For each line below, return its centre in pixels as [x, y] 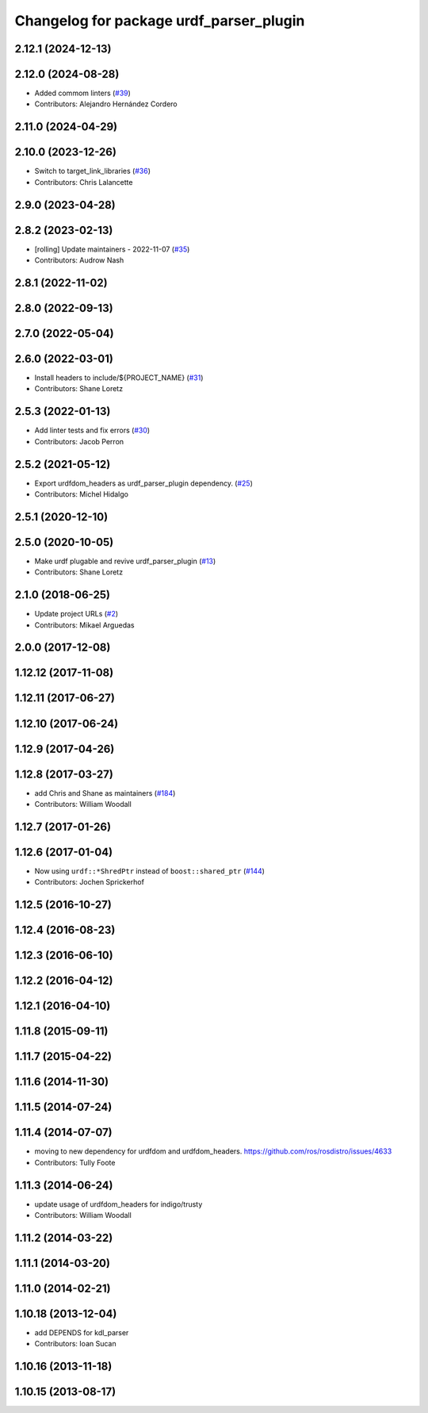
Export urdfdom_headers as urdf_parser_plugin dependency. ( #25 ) [144, 483]
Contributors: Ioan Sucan [75, 1344]
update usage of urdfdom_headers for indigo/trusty [118, 1204]
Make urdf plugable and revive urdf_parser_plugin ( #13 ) [125, 561]
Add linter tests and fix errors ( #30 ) [92, 430]
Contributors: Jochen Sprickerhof [89, 882]
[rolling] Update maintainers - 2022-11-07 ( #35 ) [112, 249]
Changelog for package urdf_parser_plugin [160, 21]
